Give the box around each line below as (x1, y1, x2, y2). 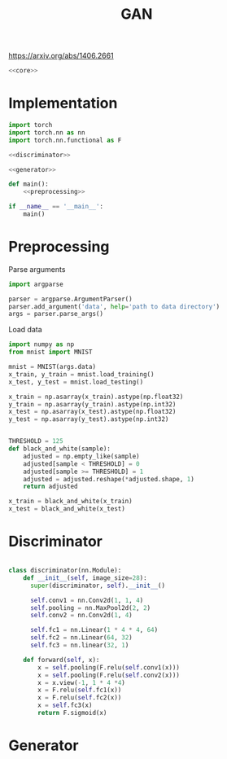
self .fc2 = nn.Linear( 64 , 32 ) (29, 634, 133, 642)
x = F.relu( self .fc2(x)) (37, 694, 122, 702)
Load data (8, 325, 42, 335)
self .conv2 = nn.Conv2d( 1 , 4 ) (29, 612, 133, 620)
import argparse (8, 280, 63, 288)
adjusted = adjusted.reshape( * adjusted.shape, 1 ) (23, 475, 195, 483)
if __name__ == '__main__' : (8, 203, 104, 211)
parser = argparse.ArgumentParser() (8, 295, 133, 303)
